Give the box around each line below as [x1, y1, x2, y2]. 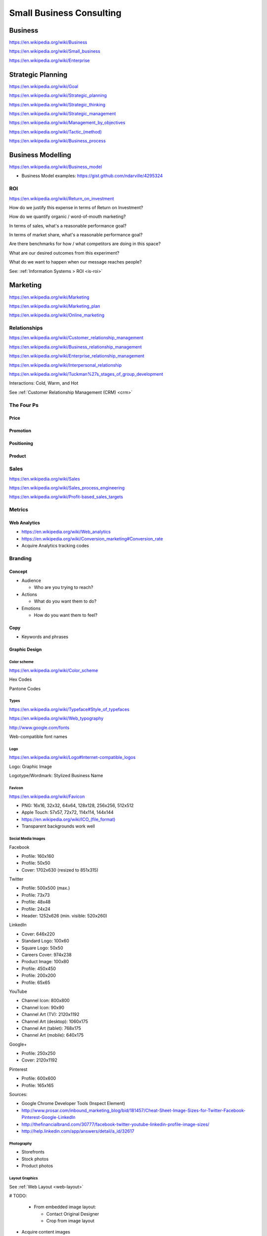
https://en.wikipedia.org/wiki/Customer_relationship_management [9, 335, 143, 341]
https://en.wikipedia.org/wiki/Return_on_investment [9, 195, 114, 201]
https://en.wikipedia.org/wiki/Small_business [9, 48, 101, 54]
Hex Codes [9, 676, 32, 682]
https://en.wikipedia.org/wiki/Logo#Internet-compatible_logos [9, 754, 136, 760]
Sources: [9, 1092, 28, 1098]
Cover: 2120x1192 [21, 1057, 58, 1063]
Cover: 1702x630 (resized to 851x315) [21, 867, 98, 873]
